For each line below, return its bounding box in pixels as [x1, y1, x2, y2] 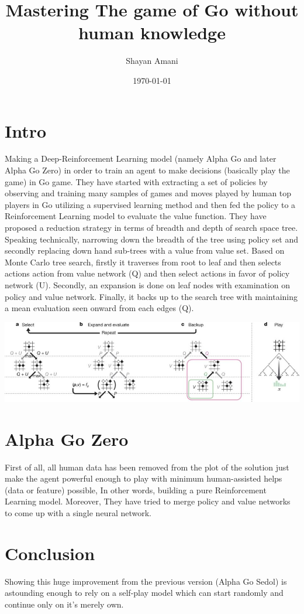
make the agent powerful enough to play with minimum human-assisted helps [5, 472, 282, 485]
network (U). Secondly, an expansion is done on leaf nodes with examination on [5, 278, 290, 291]
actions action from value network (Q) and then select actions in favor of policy [5, 267, 290, 279]
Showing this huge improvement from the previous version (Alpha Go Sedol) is [5, 575, 287, 587]
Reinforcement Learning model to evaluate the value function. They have [5, 210, 267, 222]
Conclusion [5, 541, 95, 565]
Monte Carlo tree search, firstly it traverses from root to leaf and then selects [5, 255, 281, 268]
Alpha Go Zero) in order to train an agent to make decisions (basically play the [5, 164, 290, 176]
